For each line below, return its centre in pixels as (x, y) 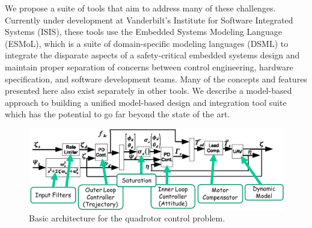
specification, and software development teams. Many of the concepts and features (156, 79)
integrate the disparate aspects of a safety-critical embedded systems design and (152, 55)
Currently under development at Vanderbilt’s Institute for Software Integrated (149, 20)
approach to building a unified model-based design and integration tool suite (146, 102)
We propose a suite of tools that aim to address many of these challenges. (140, 8)
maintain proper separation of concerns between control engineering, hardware (149, 66)
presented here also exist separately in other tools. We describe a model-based (148, 91)
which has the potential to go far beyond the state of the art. (118, 114)
